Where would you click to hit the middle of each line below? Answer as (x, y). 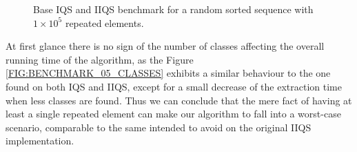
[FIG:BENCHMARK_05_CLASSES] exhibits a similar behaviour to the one (168, 73)
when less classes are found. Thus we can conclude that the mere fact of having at (179, 100)
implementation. (40, 141)
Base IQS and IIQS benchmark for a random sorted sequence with (173, 9)
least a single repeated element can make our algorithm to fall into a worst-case (173, 114)
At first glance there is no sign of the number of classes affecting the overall (165, 46)
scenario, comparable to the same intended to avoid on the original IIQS (159, 127)
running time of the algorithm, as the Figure (100, 59)
